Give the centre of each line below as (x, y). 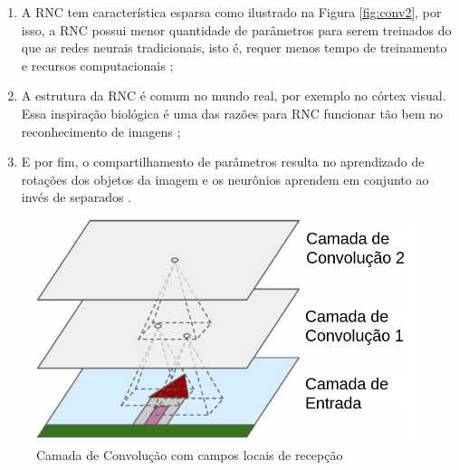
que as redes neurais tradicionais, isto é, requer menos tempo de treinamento (234, 48)
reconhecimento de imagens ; (101, 131)
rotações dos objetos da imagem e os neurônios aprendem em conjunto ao (225, 179)
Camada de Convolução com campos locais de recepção (190, 455)
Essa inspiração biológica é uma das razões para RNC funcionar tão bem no (232, 113)
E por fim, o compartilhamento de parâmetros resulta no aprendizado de (223, 162)
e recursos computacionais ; (97, 65)
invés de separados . (76, 197)
